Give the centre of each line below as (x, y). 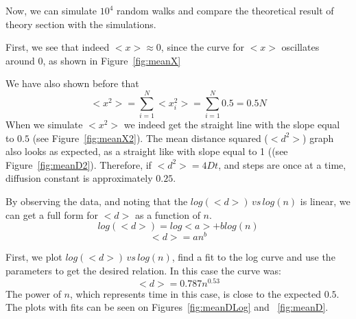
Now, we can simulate (51, 10)
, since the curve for (202, 47)
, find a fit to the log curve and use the (253, 257)
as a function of (167, 214)
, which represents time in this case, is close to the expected (196, 293)
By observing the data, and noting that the (97, 201)
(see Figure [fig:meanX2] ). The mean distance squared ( (150, 138)
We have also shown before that (72, 83)
